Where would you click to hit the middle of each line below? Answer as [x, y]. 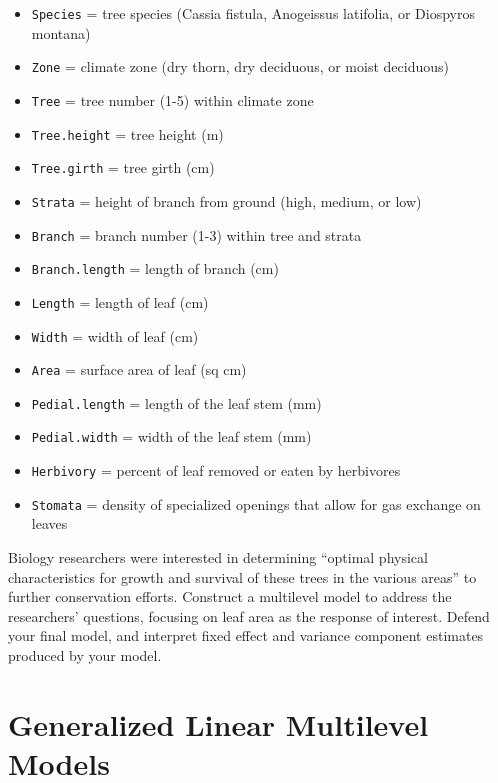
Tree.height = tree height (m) [127, 133]
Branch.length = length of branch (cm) [155, 268]
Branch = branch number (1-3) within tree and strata [196, 234]
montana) [61, 32]
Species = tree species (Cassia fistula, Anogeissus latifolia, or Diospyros [253, 13]
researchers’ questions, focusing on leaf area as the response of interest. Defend [249, 615]
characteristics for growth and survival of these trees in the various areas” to [242, 576]
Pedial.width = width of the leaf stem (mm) [171, 436]
